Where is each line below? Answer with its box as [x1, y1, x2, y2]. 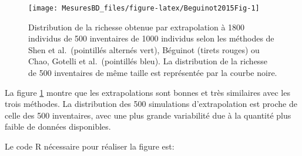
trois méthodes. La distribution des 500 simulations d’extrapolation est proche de [5, 98, 297, 110]
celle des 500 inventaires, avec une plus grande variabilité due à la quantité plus [5, 109, 291, 121]
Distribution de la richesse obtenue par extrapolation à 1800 [28, 20, 245, 33]
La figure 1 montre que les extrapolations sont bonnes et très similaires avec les [5, 86, 290, 98]
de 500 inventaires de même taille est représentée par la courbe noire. [28, 67, 277, 79]
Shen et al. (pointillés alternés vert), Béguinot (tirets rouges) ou [28, 43, 260, 56]
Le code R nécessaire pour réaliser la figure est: [5, 140, 175, 152]
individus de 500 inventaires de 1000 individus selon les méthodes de [28, 32, 274, 44]
